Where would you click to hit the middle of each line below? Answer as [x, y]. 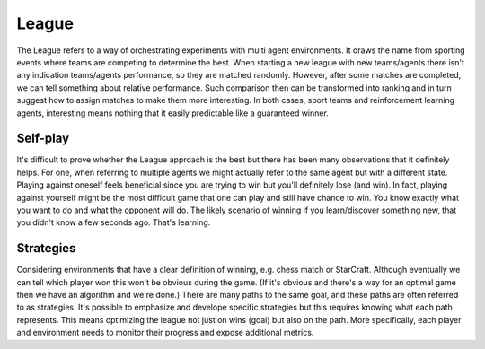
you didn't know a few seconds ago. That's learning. [114, 222]
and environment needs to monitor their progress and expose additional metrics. [165, 333]
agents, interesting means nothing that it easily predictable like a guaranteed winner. [173, 113]
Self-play [43, 139]
